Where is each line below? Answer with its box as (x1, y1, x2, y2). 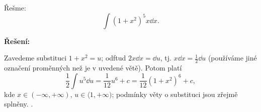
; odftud (101, 52, 126, 63)
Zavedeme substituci (4, 52, 67, 63)
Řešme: (4, 2, 26, 12)
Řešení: (4, 35, 30, 46)
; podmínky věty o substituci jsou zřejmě (112, 88, 238, 99)
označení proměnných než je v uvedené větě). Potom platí (4, 62, 182, 73)
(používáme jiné (208, 52, 257, 63)
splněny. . (4, 98, 33, 109)
